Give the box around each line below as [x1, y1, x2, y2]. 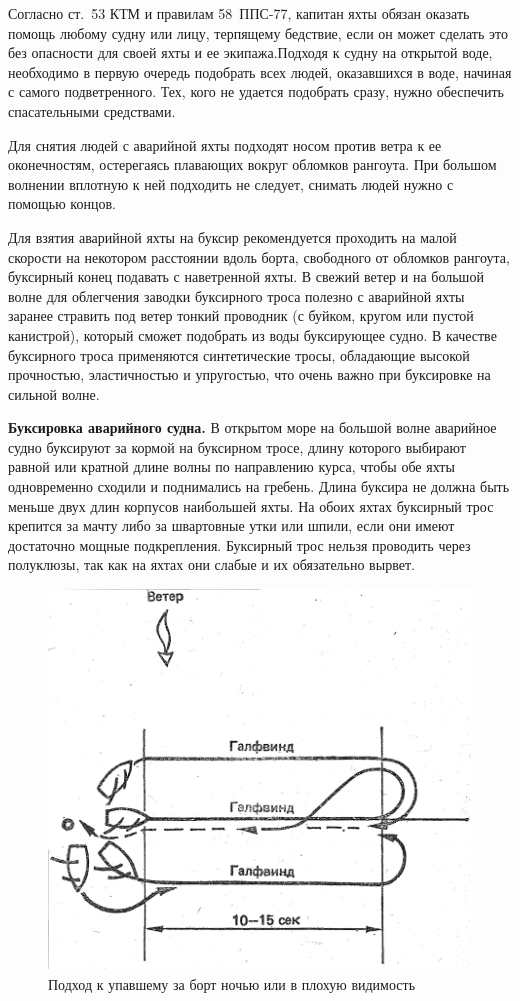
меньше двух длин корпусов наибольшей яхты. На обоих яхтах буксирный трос [8, 495, 494, 516]
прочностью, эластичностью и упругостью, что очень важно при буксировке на [8, 364, 491, 385]
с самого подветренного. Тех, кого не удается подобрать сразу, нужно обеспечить [8, 81, 504, 102]
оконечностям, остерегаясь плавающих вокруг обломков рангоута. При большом [8, 154, 497, 175]
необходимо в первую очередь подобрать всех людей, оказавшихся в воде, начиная [8, 61, 512, 82]
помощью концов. [8, 193, 116, 214]
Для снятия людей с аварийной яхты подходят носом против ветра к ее [8, 134, 442, 155]
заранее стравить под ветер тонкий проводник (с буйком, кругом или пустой [8, 305, 474, 326]
